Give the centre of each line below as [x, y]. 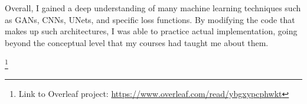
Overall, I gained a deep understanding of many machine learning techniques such [153, 8]
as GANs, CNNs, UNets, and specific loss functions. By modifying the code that [150, 19]
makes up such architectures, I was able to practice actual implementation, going [151, 31]
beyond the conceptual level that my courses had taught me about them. [137, 42]
